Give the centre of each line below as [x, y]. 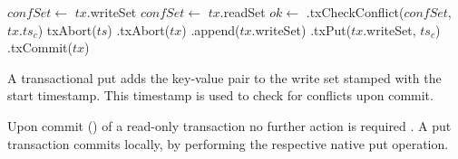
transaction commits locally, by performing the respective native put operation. [228, 143]
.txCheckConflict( [355, 12]
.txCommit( [40, 47]
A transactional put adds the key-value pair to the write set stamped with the [224, 77]
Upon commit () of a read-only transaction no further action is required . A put [229, 125]
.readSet [243, 12]
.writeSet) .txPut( [302, 29]
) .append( [211, 29]
